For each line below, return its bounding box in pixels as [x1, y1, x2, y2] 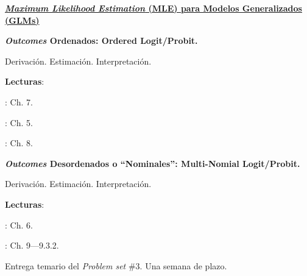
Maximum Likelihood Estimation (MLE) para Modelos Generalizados [5, 2, 302, 14]
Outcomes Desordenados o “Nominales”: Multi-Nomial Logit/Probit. [5, 157, 300, 169]
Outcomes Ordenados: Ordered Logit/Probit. [5, 34, 198, 47]
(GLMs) [5, 13, 40, 26]
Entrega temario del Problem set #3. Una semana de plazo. [5, 259, 227, 272]
